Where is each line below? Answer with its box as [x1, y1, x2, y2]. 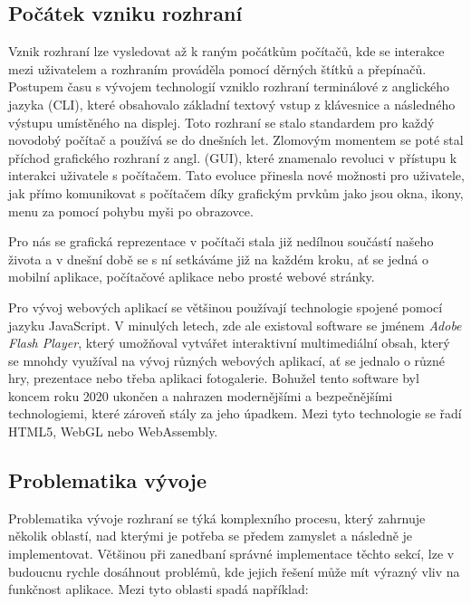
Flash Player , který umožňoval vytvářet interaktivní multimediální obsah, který [8, 333, 450, 352]
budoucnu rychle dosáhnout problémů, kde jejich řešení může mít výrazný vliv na [8, 561, 460, 580]
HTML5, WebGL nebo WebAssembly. [8, 422, 218, 441]
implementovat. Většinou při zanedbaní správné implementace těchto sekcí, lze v [8, 544, 455, 563]
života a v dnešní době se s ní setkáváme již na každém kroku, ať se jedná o [8, 249, 428, 268]
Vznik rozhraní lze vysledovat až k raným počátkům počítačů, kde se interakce [8, 42, 445, 61]
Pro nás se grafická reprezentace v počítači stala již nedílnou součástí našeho [8, 232, 434, 251]
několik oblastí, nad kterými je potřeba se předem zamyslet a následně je [8, 526, 413, 545]
